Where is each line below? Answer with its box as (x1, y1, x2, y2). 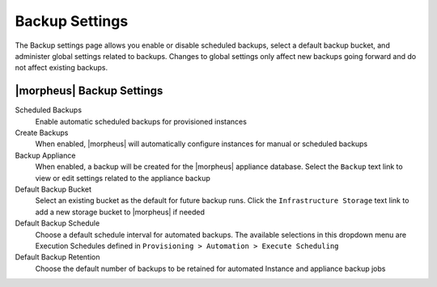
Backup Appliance (15, 150, 76, 160)
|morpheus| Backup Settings (15, 84, 163, 98)
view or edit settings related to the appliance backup (35, 173, 210, 183)
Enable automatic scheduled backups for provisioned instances (35, 116, 247, 126)
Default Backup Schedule (15, 218, 100, 228)
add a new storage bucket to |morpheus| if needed (35, 207, 206, 217)
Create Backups (15, 128, 69, 137)
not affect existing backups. (15, 63, 108, 73)
